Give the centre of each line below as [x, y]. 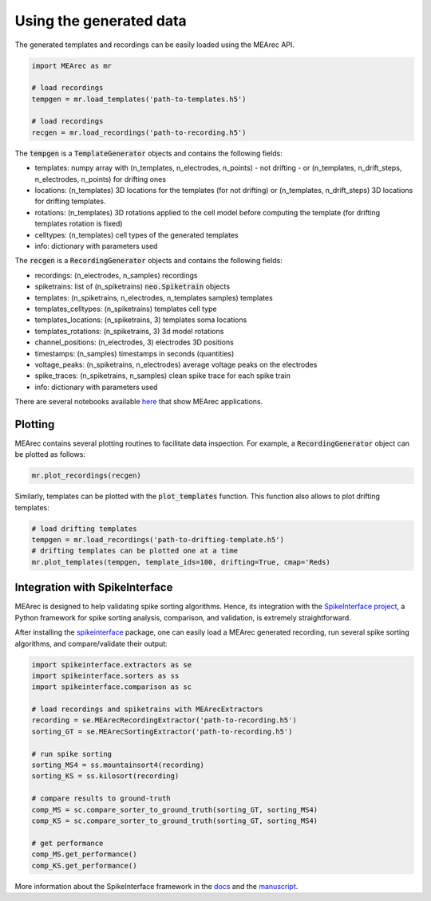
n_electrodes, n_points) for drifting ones [101, 179]
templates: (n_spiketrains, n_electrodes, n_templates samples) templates [154, 297]
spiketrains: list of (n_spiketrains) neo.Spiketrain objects [132, 286]
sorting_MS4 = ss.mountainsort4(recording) [118, 765]
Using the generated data [101, 21]
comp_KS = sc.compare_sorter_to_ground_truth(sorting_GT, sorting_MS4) [175, 821]
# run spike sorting [71, 754]
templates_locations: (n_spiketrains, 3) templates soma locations [141, 320]
